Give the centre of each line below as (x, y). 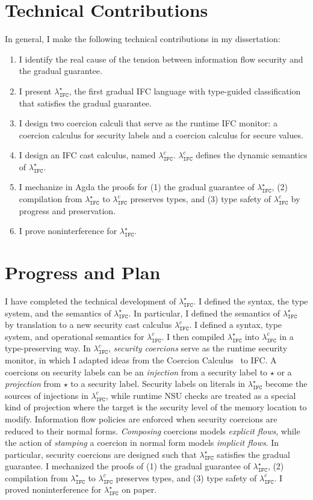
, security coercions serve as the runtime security (198, 348)
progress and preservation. (67, 210)
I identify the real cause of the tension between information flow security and (161, 59)
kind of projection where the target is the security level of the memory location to (156, 407)
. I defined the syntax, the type (251, 301)
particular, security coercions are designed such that (101, 454)
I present (35, 91)
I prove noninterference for (68, 231)
